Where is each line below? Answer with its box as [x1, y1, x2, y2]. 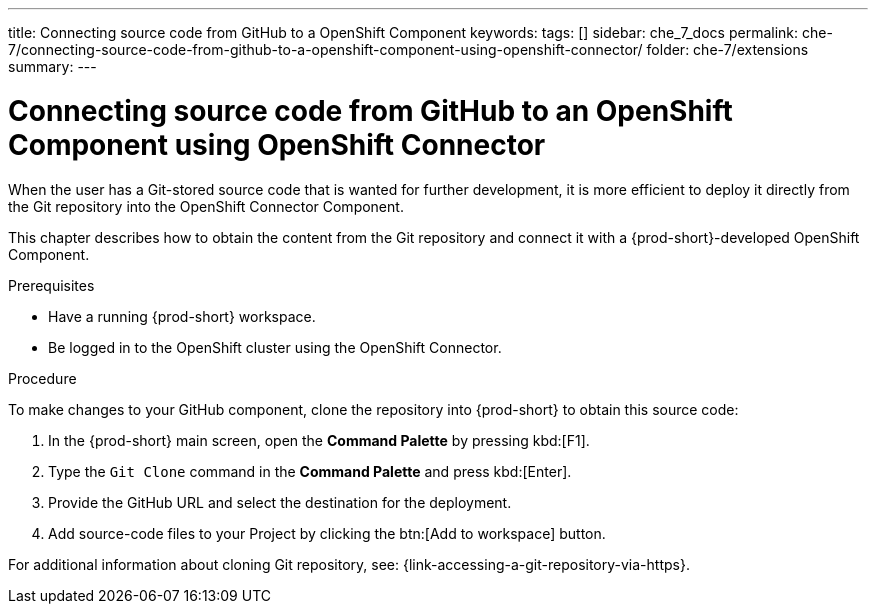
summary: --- [8, 58, 97, 75]
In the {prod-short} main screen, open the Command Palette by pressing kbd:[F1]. [48, 431, 590, 449]
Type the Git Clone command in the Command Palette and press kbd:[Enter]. [48, 462, 572, 480]
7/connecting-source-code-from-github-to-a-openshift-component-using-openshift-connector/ [8, 41, 643, 58]
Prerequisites [8, 276, 95, 294]
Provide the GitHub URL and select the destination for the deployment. [48, 493, 512, 511]
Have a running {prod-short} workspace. [48, 307, 316, 325]
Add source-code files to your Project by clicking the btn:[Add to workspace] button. [48, 524, 606, 542]
